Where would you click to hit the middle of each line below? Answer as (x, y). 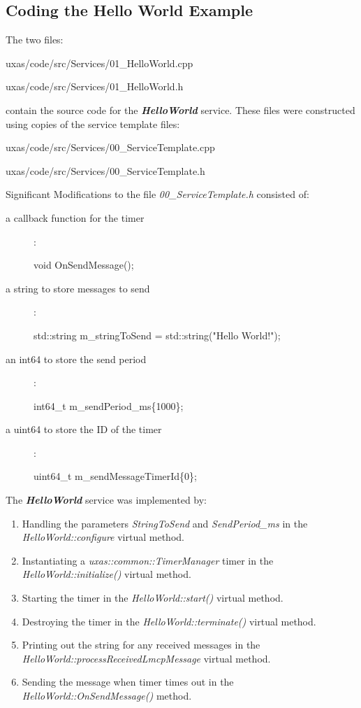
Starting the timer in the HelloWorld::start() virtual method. (153, 598)
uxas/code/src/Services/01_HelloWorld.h (95, 86)
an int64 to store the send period (76, 359)
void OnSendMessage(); (84, 265)
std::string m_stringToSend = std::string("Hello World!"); (157, 335)
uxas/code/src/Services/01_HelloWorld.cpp (100, 63)
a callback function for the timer (75, 217)
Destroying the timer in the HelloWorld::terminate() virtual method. (169, 621)
